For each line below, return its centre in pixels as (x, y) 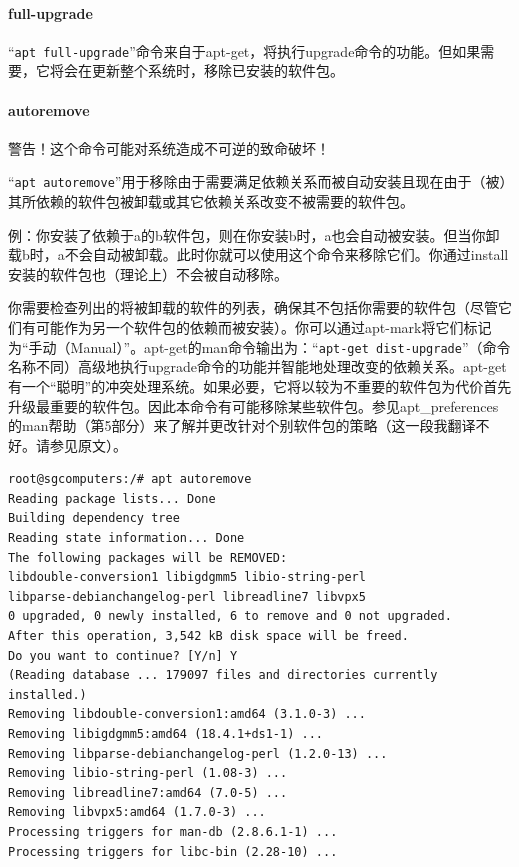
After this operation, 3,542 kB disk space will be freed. (208, 636)
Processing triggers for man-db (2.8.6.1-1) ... (173, 831)
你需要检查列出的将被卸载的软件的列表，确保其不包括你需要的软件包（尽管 (253, 307)
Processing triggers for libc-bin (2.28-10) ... (173, 851)
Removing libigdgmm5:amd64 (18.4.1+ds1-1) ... (165, 734)
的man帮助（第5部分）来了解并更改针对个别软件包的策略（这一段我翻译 (242, 425)
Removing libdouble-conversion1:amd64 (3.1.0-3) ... (187, 714)
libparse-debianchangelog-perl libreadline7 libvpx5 (187, 596)
